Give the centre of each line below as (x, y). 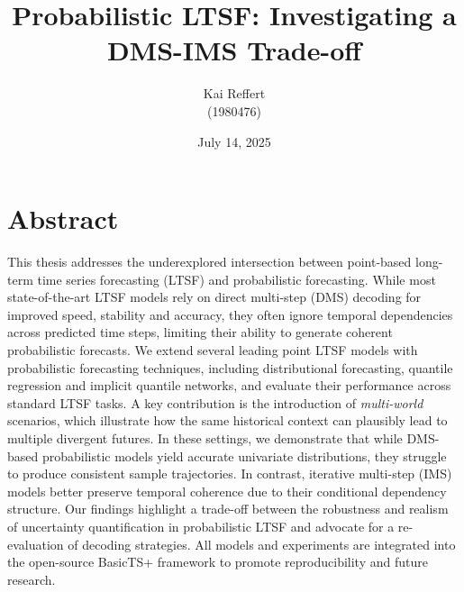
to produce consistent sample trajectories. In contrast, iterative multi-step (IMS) (230, 474)
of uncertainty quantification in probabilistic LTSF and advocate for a (201, 526)
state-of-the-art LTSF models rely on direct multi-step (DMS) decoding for (214, 297)
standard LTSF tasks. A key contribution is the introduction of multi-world (215, 402)
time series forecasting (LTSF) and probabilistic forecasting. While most (237, 279)
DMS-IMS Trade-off (234, 50)
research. (32, 579)
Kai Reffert (234, 93)
